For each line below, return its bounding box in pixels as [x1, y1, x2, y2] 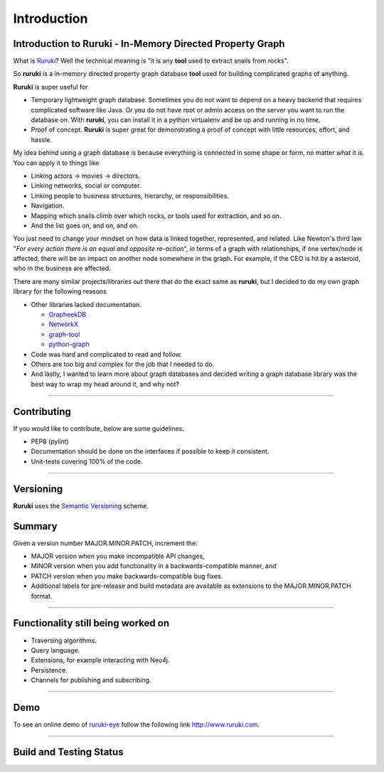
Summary [13, 520, 58, 532]
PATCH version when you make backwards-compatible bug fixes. [31, 572, 223, 580]
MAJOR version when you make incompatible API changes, [31, 552, 206, 561]
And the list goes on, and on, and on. [31, 221, 139, 230]
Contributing [13, 405, 71, 417]
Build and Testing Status [13, 746, 124, 758]
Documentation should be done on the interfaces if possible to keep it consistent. [31, 447, 270, 456]
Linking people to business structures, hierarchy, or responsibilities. [31, 191, 229, 200]
